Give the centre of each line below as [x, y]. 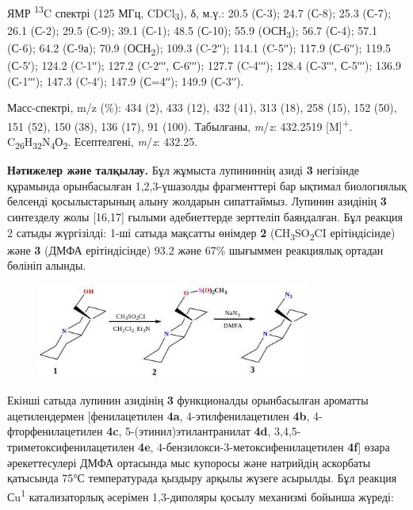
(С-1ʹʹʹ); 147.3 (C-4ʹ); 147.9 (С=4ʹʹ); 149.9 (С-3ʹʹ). [126, 81]
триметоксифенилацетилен [71, 446]
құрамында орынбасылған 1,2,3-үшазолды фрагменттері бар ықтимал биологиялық [207, 185]
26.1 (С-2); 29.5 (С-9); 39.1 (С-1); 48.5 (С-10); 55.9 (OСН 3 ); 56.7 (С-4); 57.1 [193, 31]
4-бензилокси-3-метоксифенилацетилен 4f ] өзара [273, 446]
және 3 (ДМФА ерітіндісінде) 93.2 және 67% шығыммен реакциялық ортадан [195, 249]
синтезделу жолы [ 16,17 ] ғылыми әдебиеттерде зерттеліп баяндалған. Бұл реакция [205, 216]
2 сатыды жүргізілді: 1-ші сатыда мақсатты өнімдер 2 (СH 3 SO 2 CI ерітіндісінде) [201, 233]
